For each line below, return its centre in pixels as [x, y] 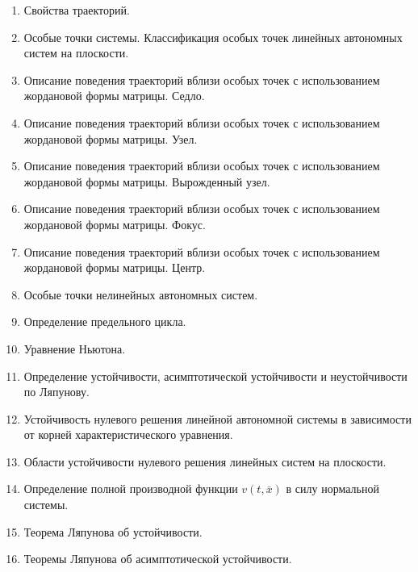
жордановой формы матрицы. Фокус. [115, 224]
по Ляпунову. [56, 392]
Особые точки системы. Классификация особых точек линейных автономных [213, 37]
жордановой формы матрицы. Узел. [111, 138]
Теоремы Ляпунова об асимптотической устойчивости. [158, 559]
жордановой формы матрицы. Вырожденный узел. [147, 181]
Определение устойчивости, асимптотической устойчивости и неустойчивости [215, 376]
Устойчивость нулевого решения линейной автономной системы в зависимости [217, 418]
